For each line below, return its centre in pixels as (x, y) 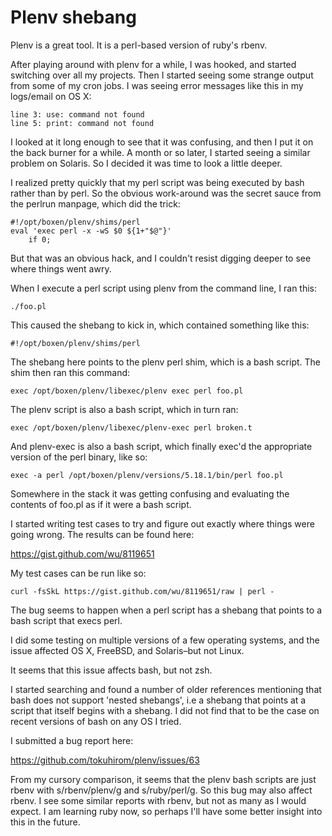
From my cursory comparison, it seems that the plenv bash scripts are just (163, 779)
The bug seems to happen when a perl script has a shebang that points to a (166, 610)
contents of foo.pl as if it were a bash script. (101, 504)
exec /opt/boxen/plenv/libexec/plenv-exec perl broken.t (131, 427)
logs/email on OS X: (51, 96)
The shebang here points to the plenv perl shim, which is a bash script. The (165, 362)
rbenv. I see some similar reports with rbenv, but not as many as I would (158, 800)
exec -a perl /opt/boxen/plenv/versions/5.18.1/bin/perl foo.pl (147, 475)
